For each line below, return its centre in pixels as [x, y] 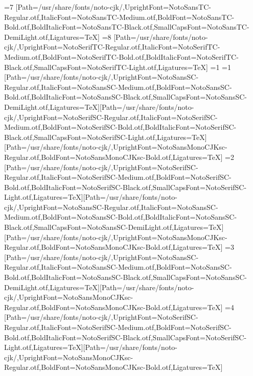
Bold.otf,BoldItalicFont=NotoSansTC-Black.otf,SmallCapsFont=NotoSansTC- [127, 27]
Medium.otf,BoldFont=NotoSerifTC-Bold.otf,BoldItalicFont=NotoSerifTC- [121, 56]
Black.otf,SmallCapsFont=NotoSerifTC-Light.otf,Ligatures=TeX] [106, 67]
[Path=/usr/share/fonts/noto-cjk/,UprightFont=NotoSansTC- [113, 7]
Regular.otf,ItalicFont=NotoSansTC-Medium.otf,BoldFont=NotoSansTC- [119, 17]
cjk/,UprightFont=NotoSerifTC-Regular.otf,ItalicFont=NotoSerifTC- [112, 47]
